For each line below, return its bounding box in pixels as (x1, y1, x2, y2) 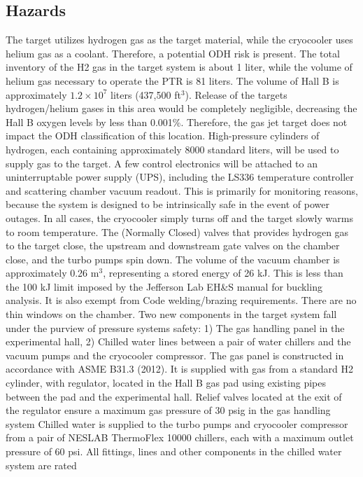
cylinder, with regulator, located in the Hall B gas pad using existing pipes (6, 375, 326, 390)
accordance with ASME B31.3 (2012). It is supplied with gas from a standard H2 (6, 361, 354, 376)
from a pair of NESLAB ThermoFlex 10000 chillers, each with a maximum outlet (6, 430, 354, 445)
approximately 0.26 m (6, 265, 99, 280)
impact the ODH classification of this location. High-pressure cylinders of (6, 128, 320, 143)
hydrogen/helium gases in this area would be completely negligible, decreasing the (6, 101, 357, 116)
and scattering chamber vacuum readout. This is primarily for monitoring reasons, (6, 183, 358, 198)
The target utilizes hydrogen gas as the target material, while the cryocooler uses (6, 32, 353, 47)
